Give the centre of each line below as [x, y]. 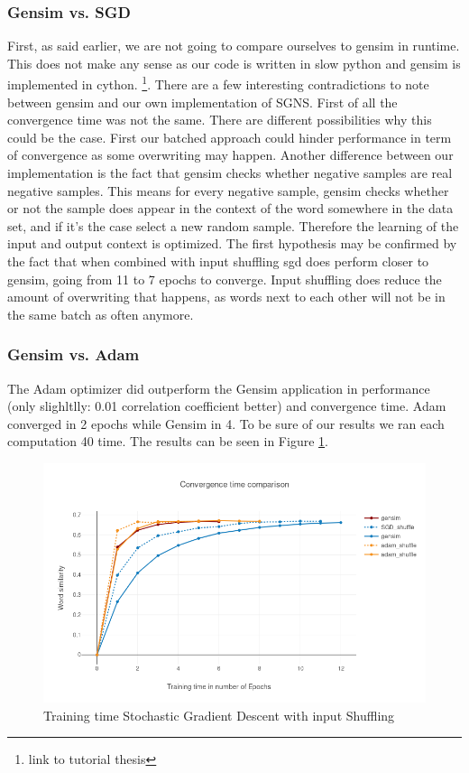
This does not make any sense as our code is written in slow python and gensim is [234, 63]
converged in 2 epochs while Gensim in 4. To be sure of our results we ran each [226, 423]
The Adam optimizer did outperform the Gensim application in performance [219, 388]
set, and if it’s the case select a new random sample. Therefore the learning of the [233, 225]
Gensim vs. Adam [74, 354]
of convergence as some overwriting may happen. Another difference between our [230, 155]
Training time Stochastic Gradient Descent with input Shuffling [219, 715]
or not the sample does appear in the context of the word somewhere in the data [230, 208]
